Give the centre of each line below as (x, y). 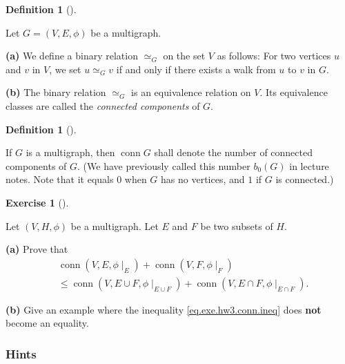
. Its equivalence (294, 92)
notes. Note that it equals (60, 179)
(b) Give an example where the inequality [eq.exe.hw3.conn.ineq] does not (164, 309)
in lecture (309, 165)
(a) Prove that (37, 249)
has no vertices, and (203, 179)
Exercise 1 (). (37, 202)
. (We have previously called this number (164, 165)
